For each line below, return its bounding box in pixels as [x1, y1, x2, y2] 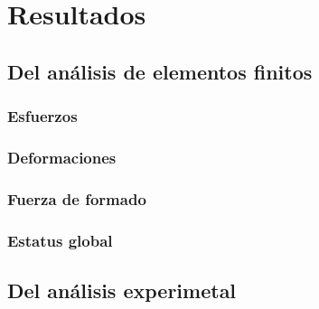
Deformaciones [7, 145, 117, 168]
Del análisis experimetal [7, 276, 237, 304]
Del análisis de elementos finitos [7, 57, 313, 85]
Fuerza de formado [7, 187, 146, 210]
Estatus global [7, 229, 113, 251]
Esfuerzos [7, 105, 78, 127]
